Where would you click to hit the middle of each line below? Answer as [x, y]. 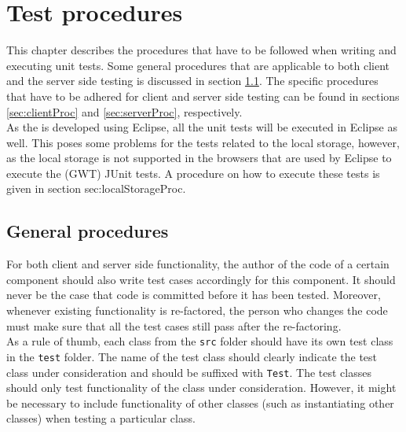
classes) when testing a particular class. [101, 418]
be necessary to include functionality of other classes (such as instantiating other [200, 402]
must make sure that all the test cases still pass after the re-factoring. [174, 325]
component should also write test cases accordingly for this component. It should [201, 279]
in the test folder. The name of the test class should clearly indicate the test [192, 356]
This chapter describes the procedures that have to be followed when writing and [201, 50]
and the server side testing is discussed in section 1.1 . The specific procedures [192, 81]
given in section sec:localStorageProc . [96, 188]
